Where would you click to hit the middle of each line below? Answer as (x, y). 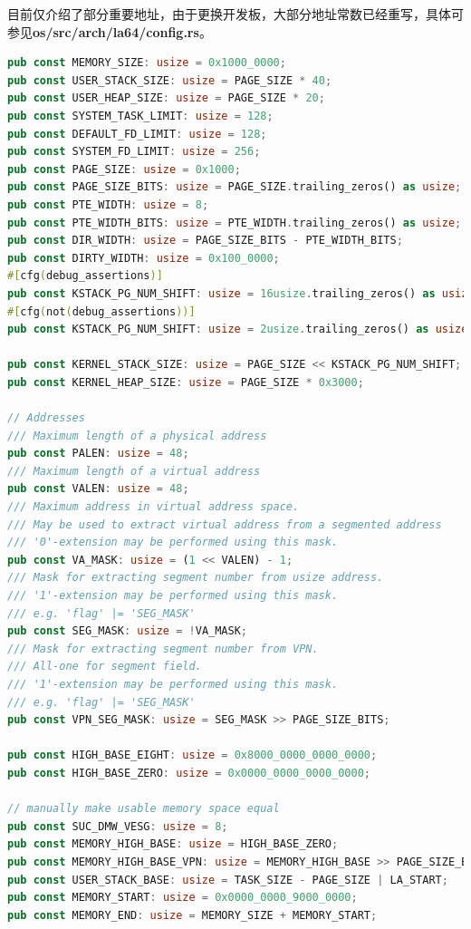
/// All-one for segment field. (105, 667)
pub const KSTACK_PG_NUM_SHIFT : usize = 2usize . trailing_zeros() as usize (238, 329)
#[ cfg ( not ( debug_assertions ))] (101, 311)
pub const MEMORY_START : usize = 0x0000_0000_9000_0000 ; (183, 898)
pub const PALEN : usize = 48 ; (98, 454)
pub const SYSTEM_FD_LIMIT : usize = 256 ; (134, 152)
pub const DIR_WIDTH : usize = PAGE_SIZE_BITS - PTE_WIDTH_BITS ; (205, 241)
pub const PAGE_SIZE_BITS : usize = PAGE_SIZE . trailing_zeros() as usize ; (235, 187)
